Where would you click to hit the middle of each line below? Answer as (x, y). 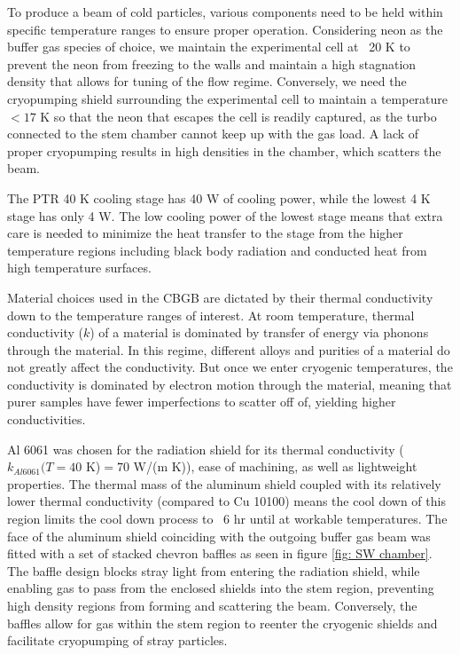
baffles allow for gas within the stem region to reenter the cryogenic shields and (222, 623)
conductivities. (47, 419)
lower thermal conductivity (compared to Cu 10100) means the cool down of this (226, 501)
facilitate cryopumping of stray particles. (117, 640)
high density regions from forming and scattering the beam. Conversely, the (212, 605)
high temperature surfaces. (79, 268)
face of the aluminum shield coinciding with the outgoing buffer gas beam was (219, 536)
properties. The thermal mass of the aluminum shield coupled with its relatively (224, 483)
